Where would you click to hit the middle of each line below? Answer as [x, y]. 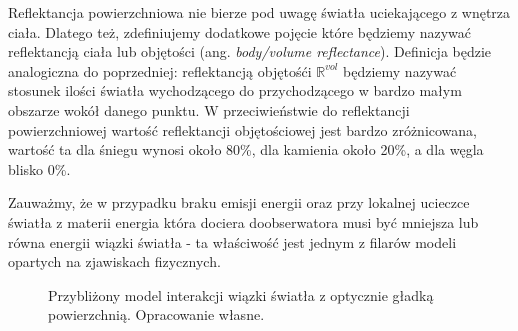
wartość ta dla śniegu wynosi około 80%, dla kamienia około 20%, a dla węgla [246, 149]
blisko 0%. [39, 168]
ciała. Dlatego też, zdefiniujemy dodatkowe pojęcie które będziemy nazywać [240, 31]
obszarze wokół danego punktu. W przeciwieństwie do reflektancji [209, 109]
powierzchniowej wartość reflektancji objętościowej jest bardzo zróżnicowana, [242, 129]
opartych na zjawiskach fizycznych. [114, 261]
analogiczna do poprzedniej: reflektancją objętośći [160, 70]
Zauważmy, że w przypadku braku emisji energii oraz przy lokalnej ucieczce [239, 202]
